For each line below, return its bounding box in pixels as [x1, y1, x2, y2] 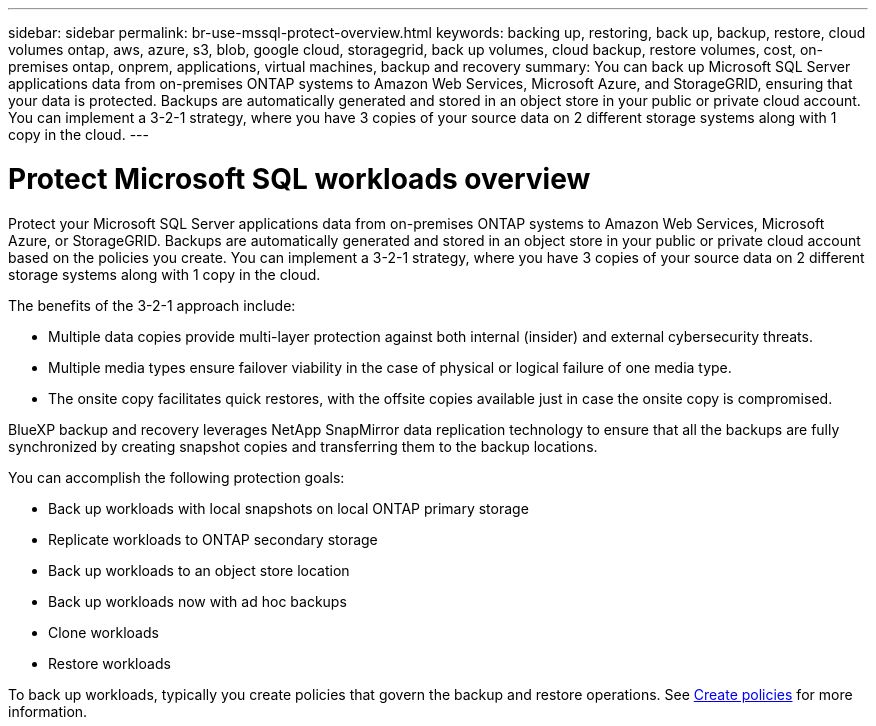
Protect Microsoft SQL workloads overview [8, 161, 591, 196]
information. [8, 702, 88, 720]
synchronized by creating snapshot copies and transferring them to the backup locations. [8, 437, 598, 455]
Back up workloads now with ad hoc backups [48, 592, 347, 610]
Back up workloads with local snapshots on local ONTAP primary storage [48, 499, 529, 517]
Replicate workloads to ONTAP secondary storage [48, 530, 378, 548]
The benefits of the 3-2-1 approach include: [8, 296, 296, 314]
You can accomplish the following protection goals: [8, 468, 345, 486]
